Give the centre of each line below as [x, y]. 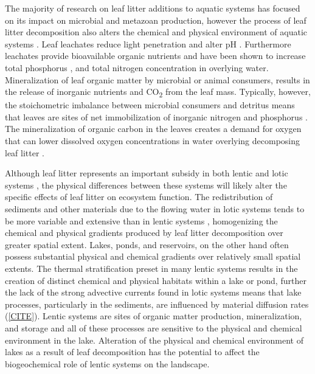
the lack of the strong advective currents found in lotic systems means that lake [153, 292]
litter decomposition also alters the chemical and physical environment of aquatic [156, 32]
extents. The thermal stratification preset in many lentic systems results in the [151, 268]
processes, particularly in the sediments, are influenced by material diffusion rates [157, 304]
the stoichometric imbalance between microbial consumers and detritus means [150, 105]
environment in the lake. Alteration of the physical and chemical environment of [154, 340]
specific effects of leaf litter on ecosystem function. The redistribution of [139, 197]
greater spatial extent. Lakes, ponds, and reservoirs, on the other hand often [147, 244]
